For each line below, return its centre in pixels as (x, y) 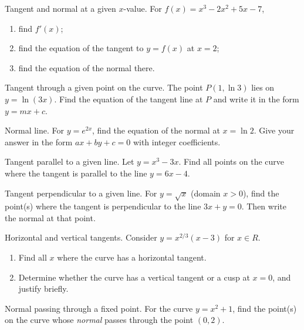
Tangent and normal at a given (60, 8)
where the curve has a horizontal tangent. (132, 257)
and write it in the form (256, 99)
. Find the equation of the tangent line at (129, 99)
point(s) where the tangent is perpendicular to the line (103, 206)
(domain (206, 193)
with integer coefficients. (177, 141)
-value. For (143, 8)
